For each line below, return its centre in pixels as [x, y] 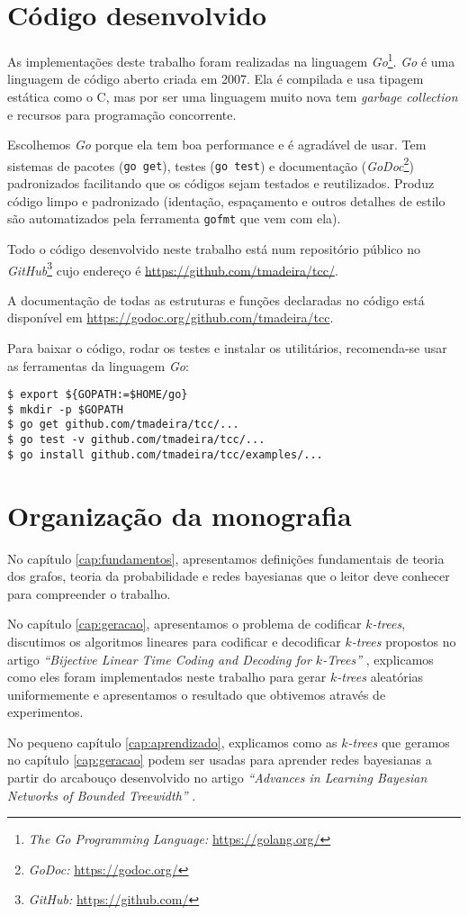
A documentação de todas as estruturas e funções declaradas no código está [216, 299]
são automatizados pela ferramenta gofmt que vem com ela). [174, 218]
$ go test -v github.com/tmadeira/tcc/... [136, 440]
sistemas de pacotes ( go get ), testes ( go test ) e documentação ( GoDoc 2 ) [211, 164]
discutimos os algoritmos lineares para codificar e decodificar [174, 641]
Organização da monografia [180, 515]
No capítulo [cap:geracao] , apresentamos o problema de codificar [184, 624]
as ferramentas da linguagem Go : [98, 365]
